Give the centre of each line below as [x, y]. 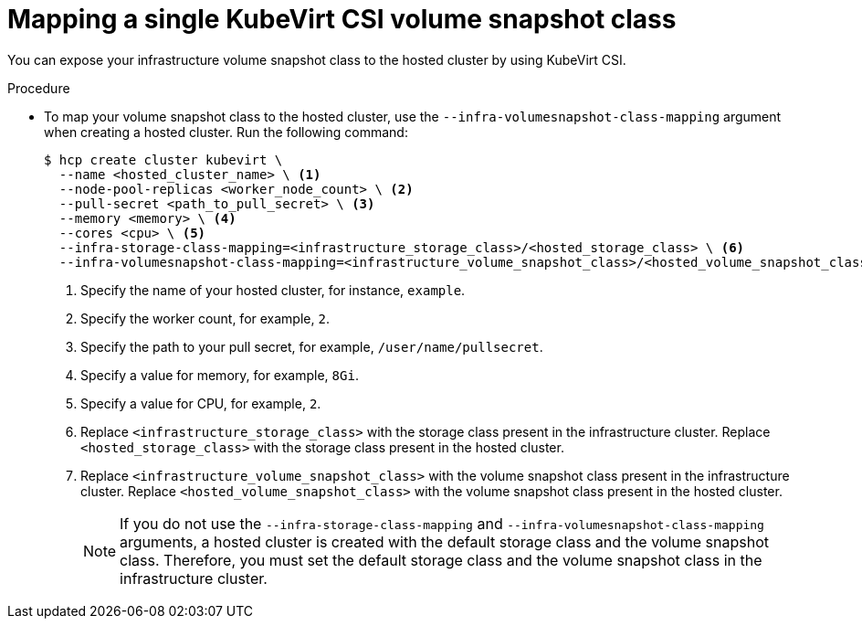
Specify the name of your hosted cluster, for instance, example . [273, 290]
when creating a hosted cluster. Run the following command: [226, 132]
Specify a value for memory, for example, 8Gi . [220, 375]
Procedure [39, 88]
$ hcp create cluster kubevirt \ [163, 159]
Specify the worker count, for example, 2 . [205, 318]
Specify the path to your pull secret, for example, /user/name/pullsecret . [312, 346]
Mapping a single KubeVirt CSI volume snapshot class [342, 19]
